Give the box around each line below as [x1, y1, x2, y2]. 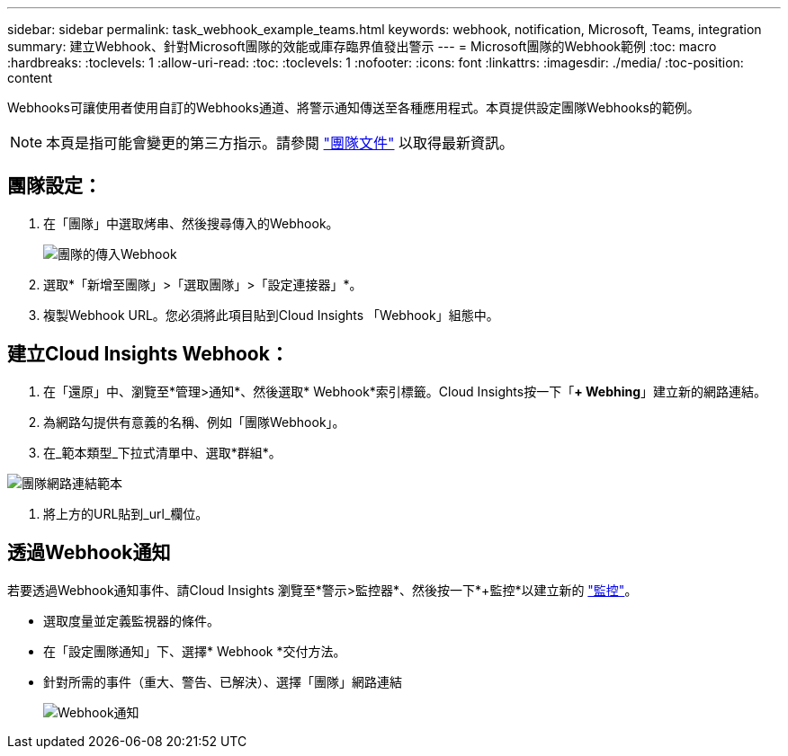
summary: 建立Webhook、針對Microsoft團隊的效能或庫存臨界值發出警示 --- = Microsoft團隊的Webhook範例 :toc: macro [7, 39, 717, 54]
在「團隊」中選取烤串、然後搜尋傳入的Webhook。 [43, 215, 339, 231]
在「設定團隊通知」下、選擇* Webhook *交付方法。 [43, 643, 346, 659]
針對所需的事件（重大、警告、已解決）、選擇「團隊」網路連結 [43, 673, 402, 689]
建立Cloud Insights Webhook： [7, 342, 289, 366]
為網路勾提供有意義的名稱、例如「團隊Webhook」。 [43, 414, 345, 430]
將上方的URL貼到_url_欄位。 [43, 505, 209, 521]
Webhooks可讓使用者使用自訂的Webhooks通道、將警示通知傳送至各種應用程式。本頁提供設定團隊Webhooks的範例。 [7, 100, 700, 115]
